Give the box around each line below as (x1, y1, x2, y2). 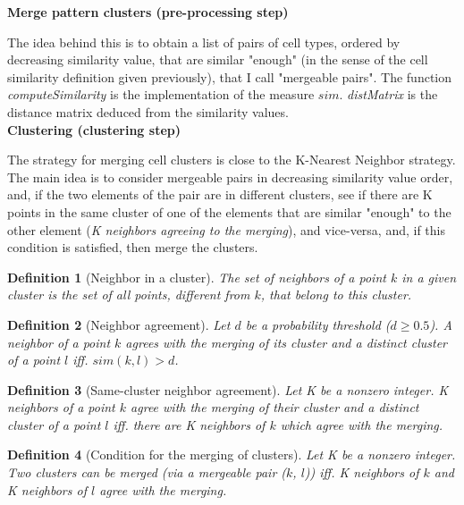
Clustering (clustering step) (7, 120, 181, 139)
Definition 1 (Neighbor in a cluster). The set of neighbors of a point (7, 267, 386, 286)
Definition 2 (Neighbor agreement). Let (7, 315, 231, 333)
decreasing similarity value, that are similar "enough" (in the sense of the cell (7, 50, 428, 69)
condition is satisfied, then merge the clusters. (7, 238, 258, 257)
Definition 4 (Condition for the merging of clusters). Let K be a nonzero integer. (7, 445, 456, 464)
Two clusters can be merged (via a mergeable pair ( (7, 463, 287, 482)
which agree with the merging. (280, 415, 443, 433)
